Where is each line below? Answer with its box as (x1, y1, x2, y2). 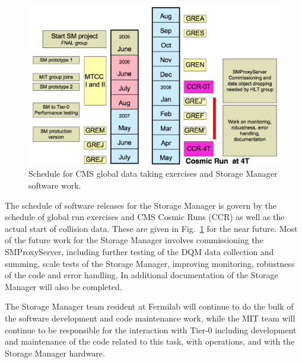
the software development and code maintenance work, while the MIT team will (5, 311, 295, 324)
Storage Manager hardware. (5, 346, 105, 359)
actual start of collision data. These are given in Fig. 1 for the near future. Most (5, 222, 298, 234)
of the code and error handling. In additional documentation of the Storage (5, 269, 278, 281)
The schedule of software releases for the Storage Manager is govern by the (5, 199, 276, 211)
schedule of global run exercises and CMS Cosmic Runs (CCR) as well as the (5, 211, 285, 223)
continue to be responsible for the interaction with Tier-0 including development (5, 323, 297, 336)
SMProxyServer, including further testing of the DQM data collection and (5, 245, 274, 257)
